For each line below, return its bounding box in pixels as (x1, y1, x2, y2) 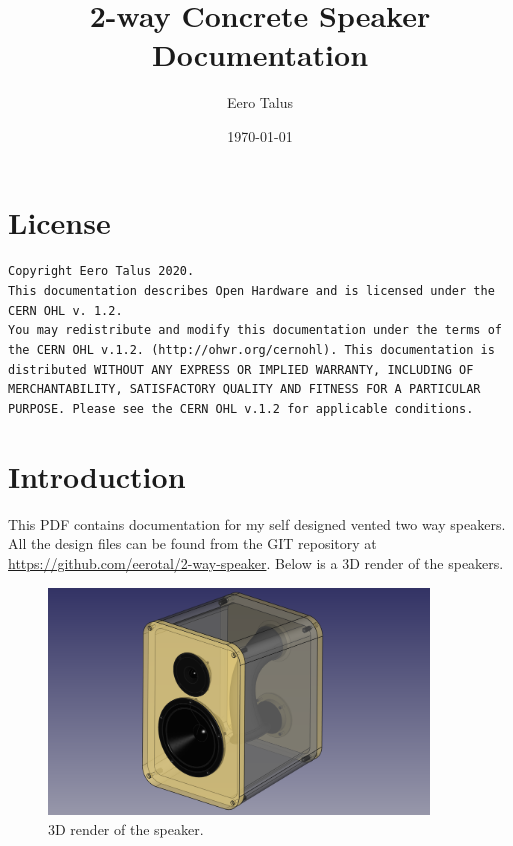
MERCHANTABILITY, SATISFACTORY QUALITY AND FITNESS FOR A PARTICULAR (8, 382, 481, 397)
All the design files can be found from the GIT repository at (8, 533, 377, 554)
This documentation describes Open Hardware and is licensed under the (8, 284, 495, 299)
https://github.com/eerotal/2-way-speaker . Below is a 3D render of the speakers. (8, 553, 504, 573)
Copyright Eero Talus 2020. (8, 264, 195, 279)
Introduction (8, 455, 186, 496)
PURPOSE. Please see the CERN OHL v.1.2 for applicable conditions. (8, 402, 474, 417)
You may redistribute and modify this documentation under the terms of (8, 323, 502, 338)
